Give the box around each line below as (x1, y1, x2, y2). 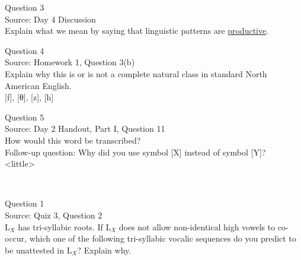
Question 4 (5, 44, 44, 56)
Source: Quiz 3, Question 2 (5, 208, 103, 221)
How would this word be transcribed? (5, 134, 141, 146)
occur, (5, 232, 27, 245)
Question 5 (5, 110, 44, 123)
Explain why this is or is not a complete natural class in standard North (5, 67, 267, 80)
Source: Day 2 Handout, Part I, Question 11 (5, 122, 165, 135)
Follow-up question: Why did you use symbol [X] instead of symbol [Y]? (5, 145, 266, 158)
